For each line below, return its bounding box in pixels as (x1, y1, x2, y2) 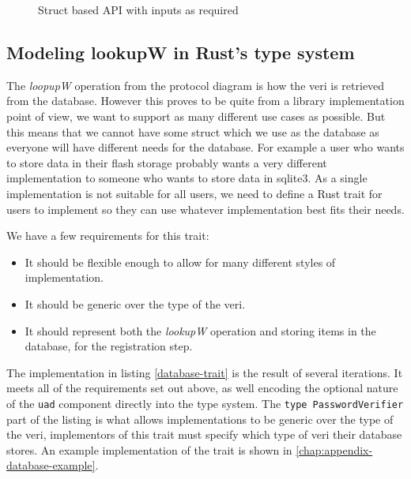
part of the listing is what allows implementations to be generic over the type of (6, 410, 394, 427)
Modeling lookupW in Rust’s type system (6, 39, 355, 64)
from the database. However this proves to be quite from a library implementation (6, 92, 405, 109)
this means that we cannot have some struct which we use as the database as (6, 123, 379, 140)
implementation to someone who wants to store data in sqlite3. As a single (6, 170, 368, 186)
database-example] (6, 457, 96, 473)
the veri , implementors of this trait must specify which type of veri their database (6, 426, 402, 443)
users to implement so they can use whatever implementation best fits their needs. (6, 200, 405, 217)
